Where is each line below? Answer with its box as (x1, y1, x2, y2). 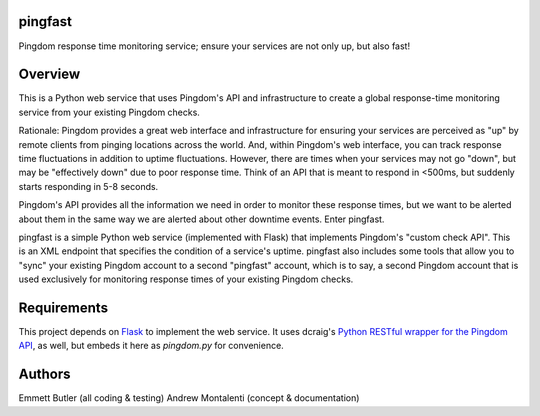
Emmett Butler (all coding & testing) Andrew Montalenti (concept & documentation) (18, 392, 360, 404)
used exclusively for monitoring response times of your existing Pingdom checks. (18, 273, 354, 285)
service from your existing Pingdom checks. (18, 106, 200, 118)
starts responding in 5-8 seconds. (18, 180, 159, 192)
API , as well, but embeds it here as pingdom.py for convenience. (18, 340, 284, 352)
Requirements (18, 299, 109, 316)
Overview (18, 66, 81, 83)
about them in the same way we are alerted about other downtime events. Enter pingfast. (18, 213, 385, 225)
